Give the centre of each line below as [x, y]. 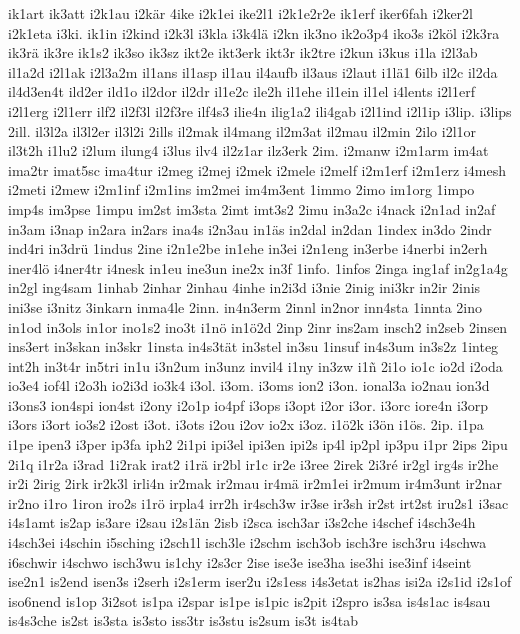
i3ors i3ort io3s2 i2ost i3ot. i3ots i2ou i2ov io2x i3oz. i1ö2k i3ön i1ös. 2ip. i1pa [246, 424]
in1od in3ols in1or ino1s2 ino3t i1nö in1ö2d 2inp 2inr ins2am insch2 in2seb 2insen [258, 326]
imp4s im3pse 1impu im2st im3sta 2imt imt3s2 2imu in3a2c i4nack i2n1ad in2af [252, 208]
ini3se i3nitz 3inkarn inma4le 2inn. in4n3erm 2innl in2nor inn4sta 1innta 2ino [245, 306]
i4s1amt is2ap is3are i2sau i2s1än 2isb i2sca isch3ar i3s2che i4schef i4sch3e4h [242, 522]
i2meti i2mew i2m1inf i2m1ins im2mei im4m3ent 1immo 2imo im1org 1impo [241, 189]
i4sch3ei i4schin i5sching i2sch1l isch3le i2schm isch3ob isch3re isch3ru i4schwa [247, 542]
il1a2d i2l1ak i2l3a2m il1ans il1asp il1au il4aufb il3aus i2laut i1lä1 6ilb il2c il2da [253, 71]
